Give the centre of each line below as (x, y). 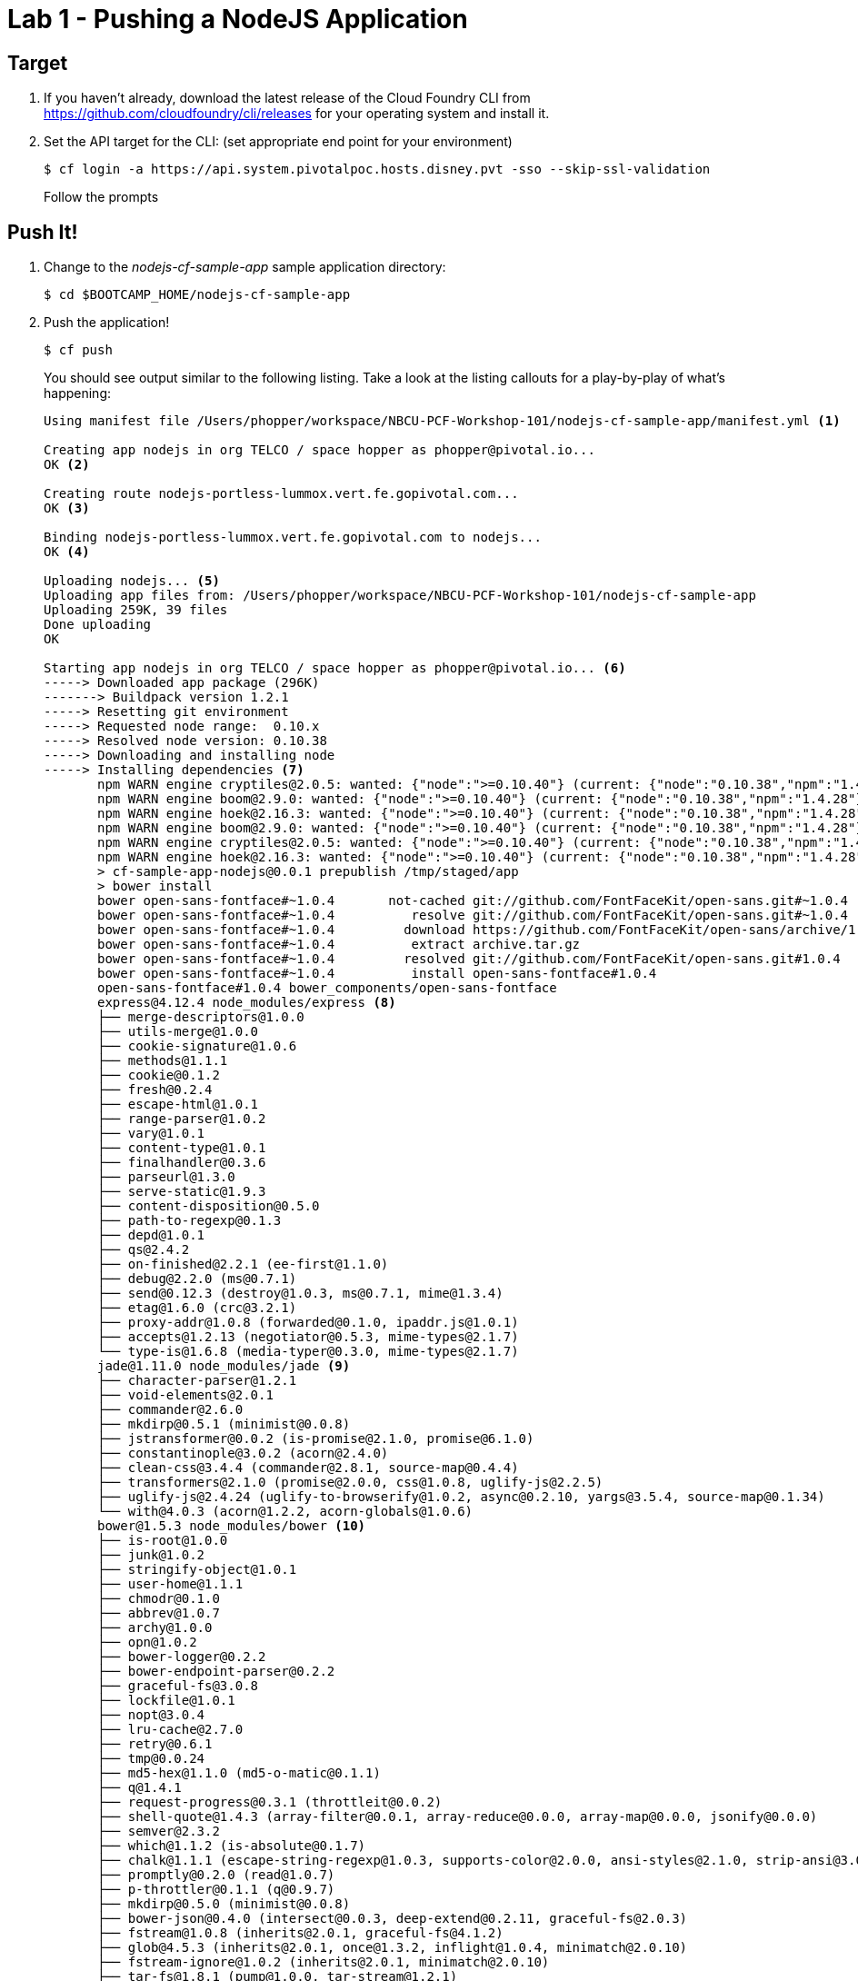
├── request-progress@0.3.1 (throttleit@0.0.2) (270, 1802)
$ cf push (78, 350)
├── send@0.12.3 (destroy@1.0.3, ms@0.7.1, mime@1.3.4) (300, 1294)
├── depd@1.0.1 (151, 1235)
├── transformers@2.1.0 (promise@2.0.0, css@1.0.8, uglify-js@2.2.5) (350, 1483)
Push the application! (107, 323)
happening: (77, 393)
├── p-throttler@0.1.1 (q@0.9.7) (216, 1890)
